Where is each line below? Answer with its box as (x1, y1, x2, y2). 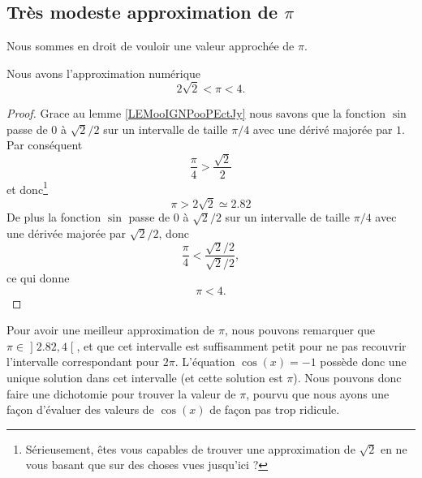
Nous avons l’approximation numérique (6, 64, 201, 81)
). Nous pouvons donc (293, 368, 402, 385)
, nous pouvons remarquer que (224, 321, 375, 338)
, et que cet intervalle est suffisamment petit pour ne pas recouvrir (76, 337, 407, 354)
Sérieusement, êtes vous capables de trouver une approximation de (25, 440, 355, 457)
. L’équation (174, 353, 235, 370)
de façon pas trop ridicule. (209, 401, 340, 418)
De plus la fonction (6, 209, 101, 226)
